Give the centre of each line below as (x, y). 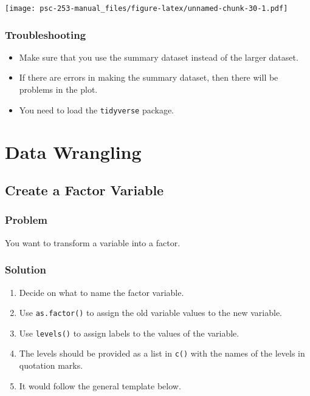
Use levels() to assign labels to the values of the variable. (129, 333)
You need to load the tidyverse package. (97, 109)
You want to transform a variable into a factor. (93, 242)
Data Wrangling (73, 151)
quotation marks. (51, 365)
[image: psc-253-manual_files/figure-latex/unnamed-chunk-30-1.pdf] (146, 8)
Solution (26, 270)
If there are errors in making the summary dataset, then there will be (149, 77)
